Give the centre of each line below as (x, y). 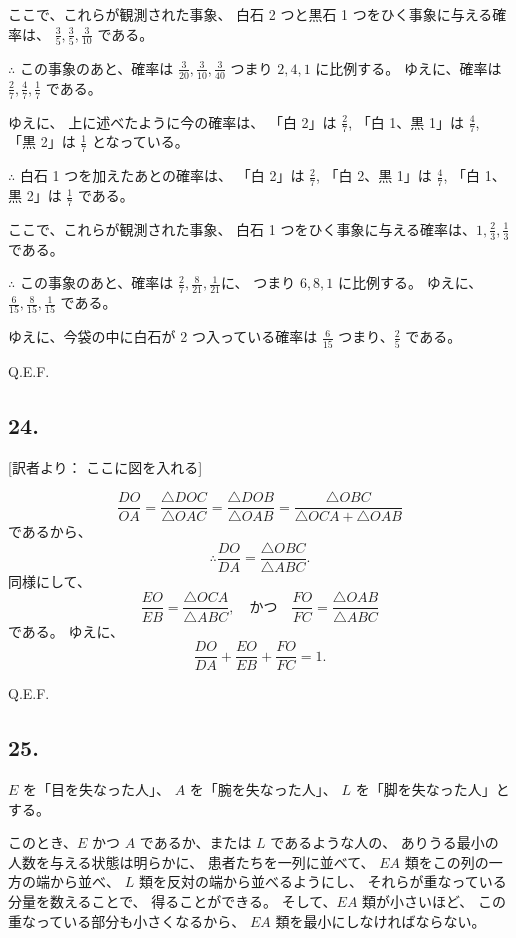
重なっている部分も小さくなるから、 (127, 920)
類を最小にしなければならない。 (380, 920)
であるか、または (195, 842)
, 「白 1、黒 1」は (406, 121)
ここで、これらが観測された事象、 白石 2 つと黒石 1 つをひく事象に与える (250, 14)
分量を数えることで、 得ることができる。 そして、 (172, 900)
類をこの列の (446, 861)
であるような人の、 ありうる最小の (384, 842)
